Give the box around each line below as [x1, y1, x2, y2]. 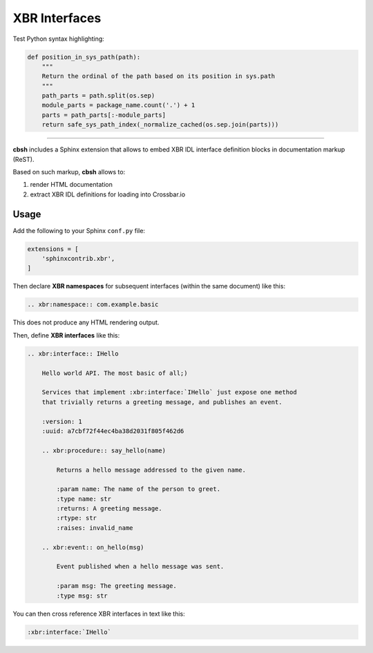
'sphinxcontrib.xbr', [41, 255, 115, 263]
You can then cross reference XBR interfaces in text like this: [12, 609, 186, 618]
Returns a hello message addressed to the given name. [56, 466, 247, 474]
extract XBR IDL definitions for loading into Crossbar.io [30, 190, 186, 199]
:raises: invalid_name [56, 524, 134, 532]
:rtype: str [56, 514, 97, 522]
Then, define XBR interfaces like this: [12, 331, 120, 339]
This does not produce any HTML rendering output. [12, 318, 160, 326]
